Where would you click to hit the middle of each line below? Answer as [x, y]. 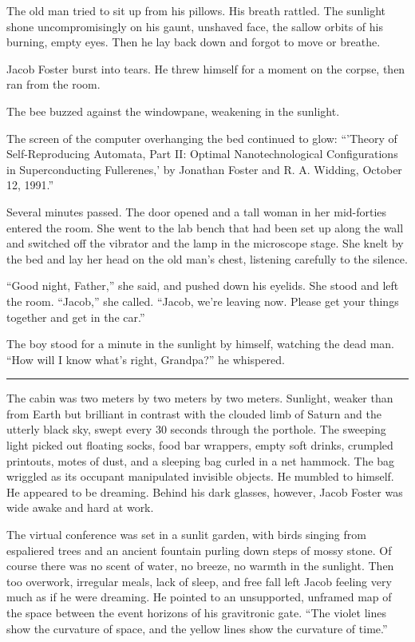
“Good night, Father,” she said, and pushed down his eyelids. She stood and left [203, 285]
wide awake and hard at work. [80, 507]
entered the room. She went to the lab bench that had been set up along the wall [205, 227]
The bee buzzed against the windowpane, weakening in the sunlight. [173, 111]
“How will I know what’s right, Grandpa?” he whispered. [146, 359]
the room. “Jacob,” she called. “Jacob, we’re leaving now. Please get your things [203, 301]
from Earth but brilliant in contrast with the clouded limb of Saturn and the [194, 413]
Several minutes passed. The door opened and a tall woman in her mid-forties [197, 211]
